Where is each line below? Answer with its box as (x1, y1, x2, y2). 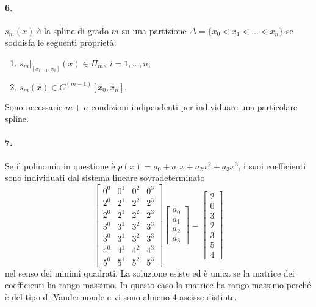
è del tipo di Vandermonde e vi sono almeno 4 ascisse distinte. (5, 290, 237, 303)
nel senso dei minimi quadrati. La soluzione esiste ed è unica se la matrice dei (5, 266, 295, 279)
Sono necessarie (5, 100, 63, 113)
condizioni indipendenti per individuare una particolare (91, 100, 298, 113)
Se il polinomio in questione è (5, 159, 115, 172)
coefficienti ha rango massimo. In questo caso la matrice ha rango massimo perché (5, 278, 311, 291)
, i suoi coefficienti (238, 159, 306, 172)
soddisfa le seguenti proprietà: (5, 36, 117, 49)
